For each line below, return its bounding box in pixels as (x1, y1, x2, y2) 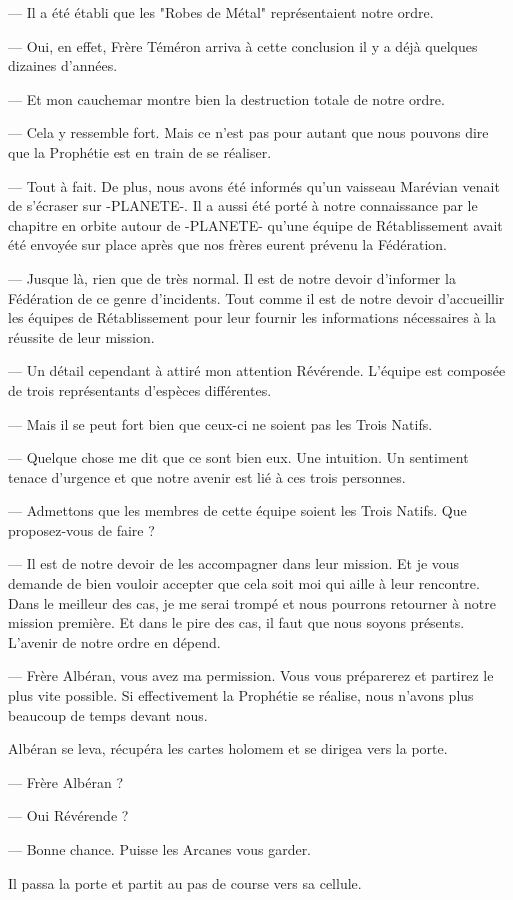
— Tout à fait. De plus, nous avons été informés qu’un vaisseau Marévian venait (8, 175, 500, 196)
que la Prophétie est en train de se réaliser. (8, 141, 272, 162)
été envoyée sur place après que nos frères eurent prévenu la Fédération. (8, 234, 447, 255)
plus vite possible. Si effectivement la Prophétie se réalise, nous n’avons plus (8, 685, 474, 706)
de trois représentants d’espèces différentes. (8, 379, 272, 400)
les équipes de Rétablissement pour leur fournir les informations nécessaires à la (8, 307, 496, 328)
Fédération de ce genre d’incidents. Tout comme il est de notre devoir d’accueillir (8, 287, 505, 308)
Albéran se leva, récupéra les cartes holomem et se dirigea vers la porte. (8, 738, 448, 759)
